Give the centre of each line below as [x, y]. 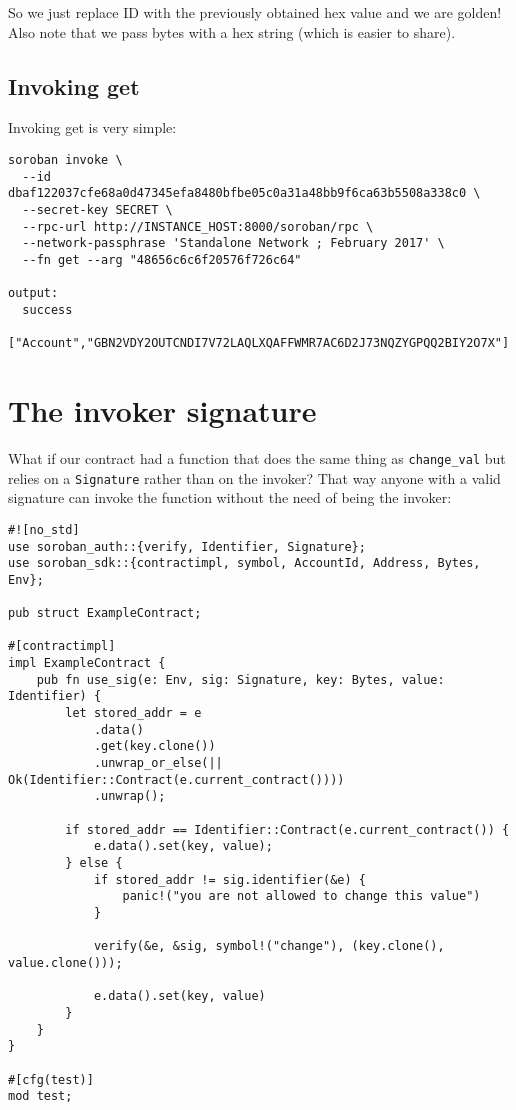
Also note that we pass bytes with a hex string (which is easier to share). [232, 31]
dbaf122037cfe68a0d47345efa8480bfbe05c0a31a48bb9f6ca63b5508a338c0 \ [244, 193]
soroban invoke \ [65, 159]
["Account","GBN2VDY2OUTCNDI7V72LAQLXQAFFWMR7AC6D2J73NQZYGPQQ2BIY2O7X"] [259, 343]
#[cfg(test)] [51, 1079]
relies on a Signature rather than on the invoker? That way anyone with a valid [254, 477]
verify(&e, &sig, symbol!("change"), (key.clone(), [269, 946]
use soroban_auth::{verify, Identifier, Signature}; [187, 546]
